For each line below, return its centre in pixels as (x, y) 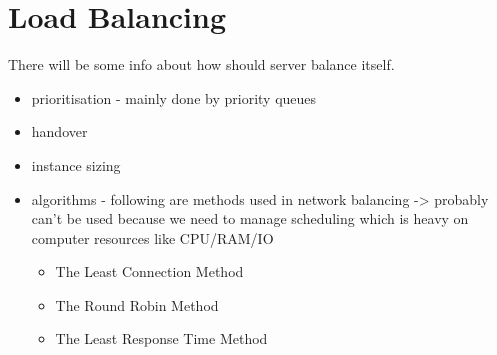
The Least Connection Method (149, 271)
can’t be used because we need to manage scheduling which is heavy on (250, 218)
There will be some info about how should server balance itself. (201, 64)
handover (59, 131)
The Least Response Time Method (161, 338)
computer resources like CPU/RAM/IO (152, 237)
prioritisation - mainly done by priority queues (174, 97)
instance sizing (76, 164)
